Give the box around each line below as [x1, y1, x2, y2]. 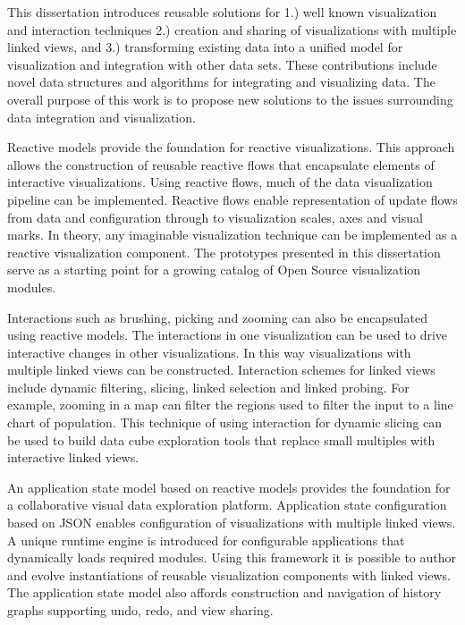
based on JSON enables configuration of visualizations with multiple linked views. [7, 513, 456, 532]
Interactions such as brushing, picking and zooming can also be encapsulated [7, 308, 427, 326]
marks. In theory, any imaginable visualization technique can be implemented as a [7, 225, 458, 244]
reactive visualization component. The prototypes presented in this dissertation [7, 242, 441, 261]
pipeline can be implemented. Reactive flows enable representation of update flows [7, 190, 458, 208]
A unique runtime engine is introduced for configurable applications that [7, 530, 405, 549]
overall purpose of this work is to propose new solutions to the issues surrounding [7, 89, 453, 108]
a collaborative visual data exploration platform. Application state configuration [7, 495, 447, 514]
